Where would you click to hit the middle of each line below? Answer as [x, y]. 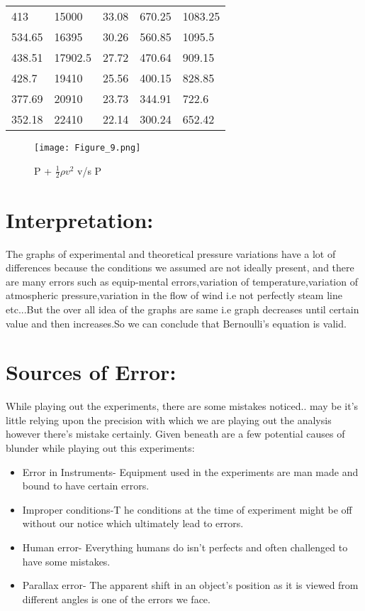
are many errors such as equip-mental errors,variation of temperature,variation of [182, 281]
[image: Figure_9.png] [88, 148]
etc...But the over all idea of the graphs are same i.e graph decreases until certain [182, 309]
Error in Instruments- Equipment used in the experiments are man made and [190, 471]
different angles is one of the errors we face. [116, 599]
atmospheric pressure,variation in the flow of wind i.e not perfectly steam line [174, 295]
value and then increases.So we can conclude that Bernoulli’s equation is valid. [176, 323]
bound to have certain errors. [86, 486]
